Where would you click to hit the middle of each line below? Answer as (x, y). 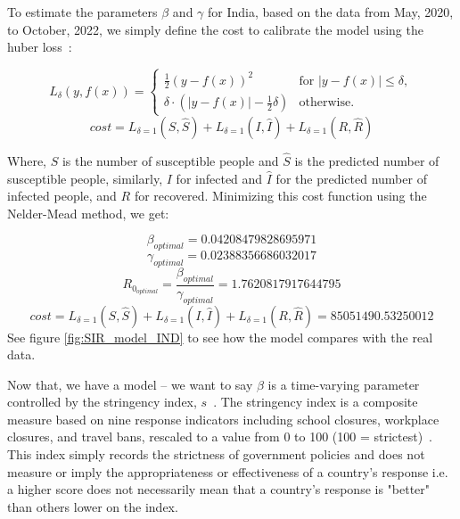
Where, (27, 160)
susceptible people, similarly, (85, 178)
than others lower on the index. (93, 506)
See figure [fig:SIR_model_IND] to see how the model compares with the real (220, 337)
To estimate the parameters (82, 12)
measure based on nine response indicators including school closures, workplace (223, 419)
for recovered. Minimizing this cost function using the (280, 196)
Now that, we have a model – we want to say (130, 384)
